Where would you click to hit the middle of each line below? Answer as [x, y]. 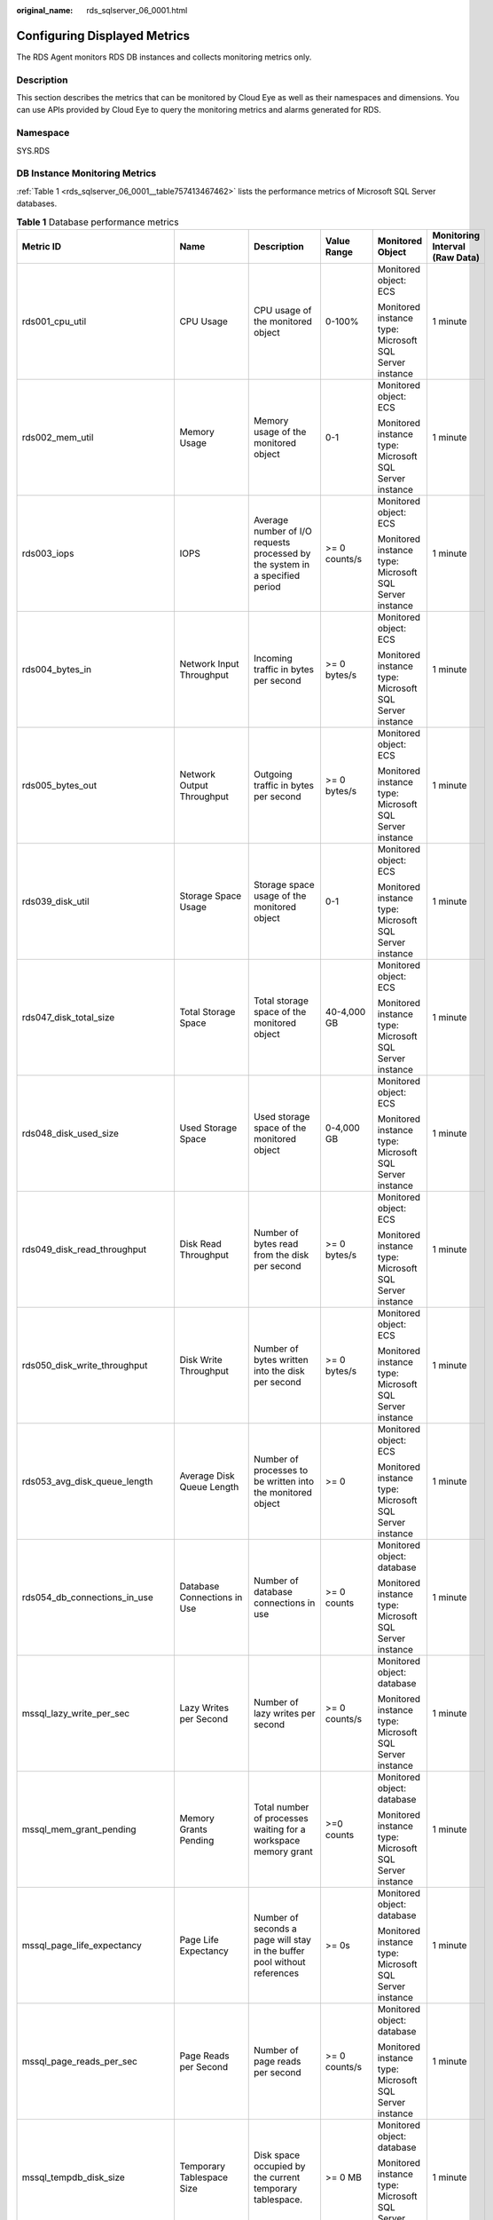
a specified [277, 575]
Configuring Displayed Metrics [103, 36]
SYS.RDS [33, 150]
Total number [281, 1807]
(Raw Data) [456, 258]
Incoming [273, 658]
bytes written [281, 1360]
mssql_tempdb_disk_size [74, 2177]
